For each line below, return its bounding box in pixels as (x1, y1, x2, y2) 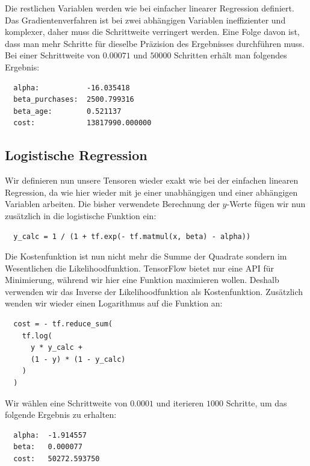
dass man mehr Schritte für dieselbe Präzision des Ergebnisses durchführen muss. (5, 37, 305, 49)
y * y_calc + (30, 343, 82, 352)
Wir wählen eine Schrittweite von (5, 396, 128, 409)
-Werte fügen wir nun (226, 197, 306, 210)
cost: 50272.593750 (13, 455, 100, 464)
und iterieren (156, 396, 204, 409)
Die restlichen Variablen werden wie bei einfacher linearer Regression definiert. (5, 2, 294, 14)
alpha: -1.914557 (13, 430, 87, 440)
